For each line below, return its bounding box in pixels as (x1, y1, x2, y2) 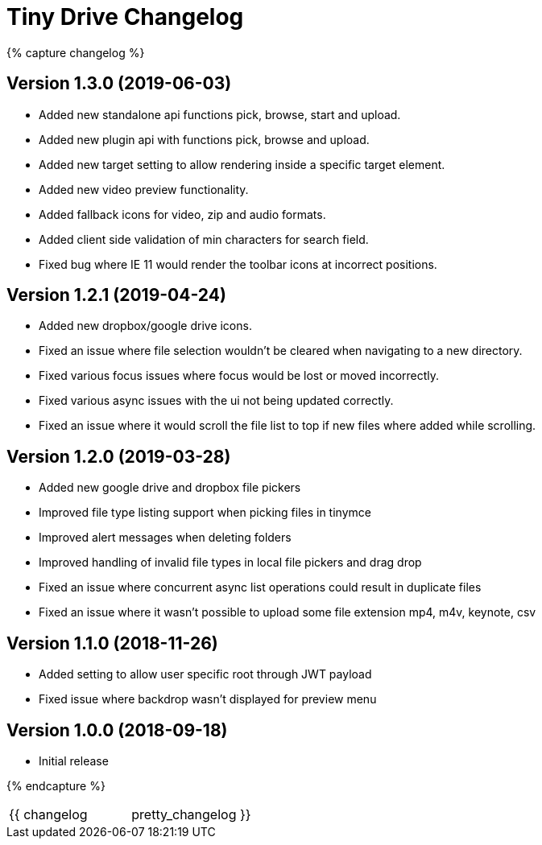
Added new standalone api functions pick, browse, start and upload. (39, 107, 401, 122)
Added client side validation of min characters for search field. (39, 232, 369, 246)
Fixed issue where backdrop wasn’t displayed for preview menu (39, 692, 377, 707)
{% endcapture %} (6, 778, 106, 793)
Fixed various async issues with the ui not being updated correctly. (39, 394, 394, 408)
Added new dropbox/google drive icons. (39, 319, 252, 333)
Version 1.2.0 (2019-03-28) (6, 446, 231, 467)
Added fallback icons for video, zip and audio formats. (39, 207, 326, 221)
